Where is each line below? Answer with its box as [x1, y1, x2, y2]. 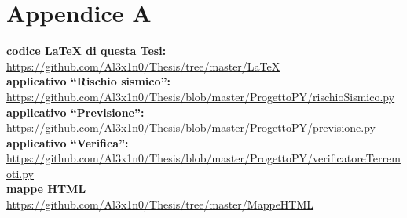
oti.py [6, 165, 35, 181]
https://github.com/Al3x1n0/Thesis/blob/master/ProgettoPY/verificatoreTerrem [6, 150, 401, 166]
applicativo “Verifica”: [6, 134, 129, 151]
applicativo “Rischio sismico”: [6, 73, 170, 89]
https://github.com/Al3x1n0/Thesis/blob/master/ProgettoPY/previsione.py [6, 119, 376, 136]
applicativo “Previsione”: [6, 104, 145, 120]
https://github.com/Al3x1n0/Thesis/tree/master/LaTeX [6, 57, 280, 74]
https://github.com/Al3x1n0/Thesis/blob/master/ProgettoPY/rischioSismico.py [6, 88, 395, 104]
